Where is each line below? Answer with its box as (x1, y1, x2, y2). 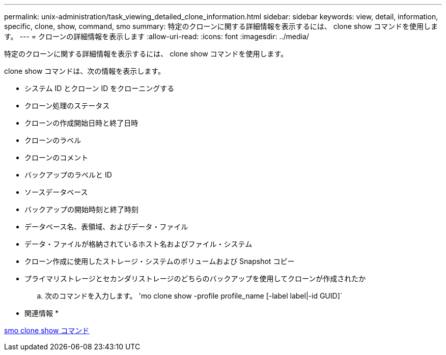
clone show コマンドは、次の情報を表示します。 (4, 67, 165, 75)
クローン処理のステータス (24, 101, 110, 110)
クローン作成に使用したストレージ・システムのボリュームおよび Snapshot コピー (24, 257, 295, 265)
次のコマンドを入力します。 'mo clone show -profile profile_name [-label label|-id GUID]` (45, 291, 343, 300)
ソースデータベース (24, 188, 88, 196)
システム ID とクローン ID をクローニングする (24, 84, 175, 93)
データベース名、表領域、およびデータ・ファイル (24, 222, 188, 231)
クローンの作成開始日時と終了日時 (24, 119, 138, 127)
